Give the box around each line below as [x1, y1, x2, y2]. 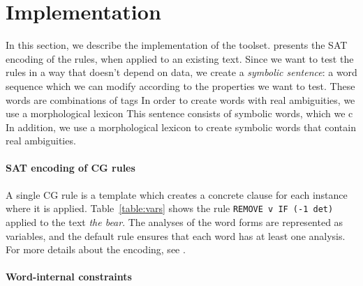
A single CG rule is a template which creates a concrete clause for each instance [6, 187, 348, 202]
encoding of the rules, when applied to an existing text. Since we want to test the [6, 51, 354, 66]
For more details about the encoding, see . [6, 242, 186, 257]
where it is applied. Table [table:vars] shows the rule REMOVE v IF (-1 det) [6, 201, 334, 216]
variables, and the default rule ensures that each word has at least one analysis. [6, 228, 346, 243]
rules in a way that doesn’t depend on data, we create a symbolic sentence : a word [6, 65, 357, 80]
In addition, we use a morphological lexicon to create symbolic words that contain [6, 119, 356, 134]
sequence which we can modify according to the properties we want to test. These [6, 78, 355, 93]
